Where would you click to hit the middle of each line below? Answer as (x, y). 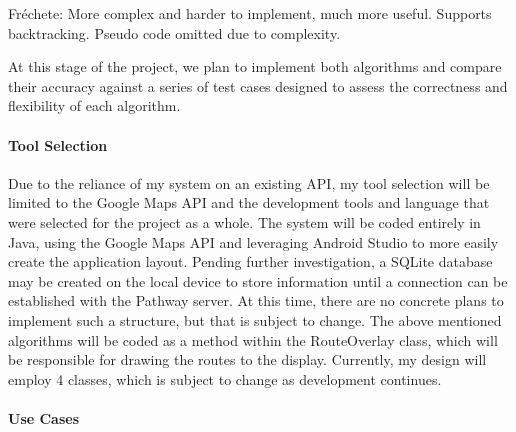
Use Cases (44, 417)
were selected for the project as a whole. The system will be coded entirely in (244, 221)
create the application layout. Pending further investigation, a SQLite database (250, 261)
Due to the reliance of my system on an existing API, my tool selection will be (249, 182)
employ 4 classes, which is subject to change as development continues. (225, 378)
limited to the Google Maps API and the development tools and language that (249, 202)
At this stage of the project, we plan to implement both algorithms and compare (255, 66)
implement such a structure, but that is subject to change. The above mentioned (255, 319)
